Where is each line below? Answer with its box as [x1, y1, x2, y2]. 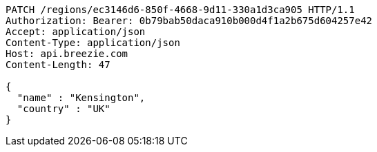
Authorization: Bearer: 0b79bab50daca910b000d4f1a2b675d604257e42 [6, 15, 373, 26]
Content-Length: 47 [6, 59, 110, 70]
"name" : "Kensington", [17, 92, 146, 103]
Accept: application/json [6, 26, 146, 37]
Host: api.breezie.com [6, 48, 128, 59]
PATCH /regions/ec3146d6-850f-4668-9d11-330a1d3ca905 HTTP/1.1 [6, 4, 355, 15]
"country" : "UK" [17, 103, 110, 114]
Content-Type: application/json [6, 37, 180, 48]
